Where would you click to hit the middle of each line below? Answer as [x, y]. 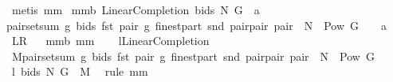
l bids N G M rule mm [80, 71]
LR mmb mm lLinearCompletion [110, 41]
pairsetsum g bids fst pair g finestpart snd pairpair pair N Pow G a [197, 25]
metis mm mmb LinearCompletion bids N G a [136, 9]
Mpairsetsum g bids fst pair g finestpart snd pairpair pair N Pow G [193, 56]
